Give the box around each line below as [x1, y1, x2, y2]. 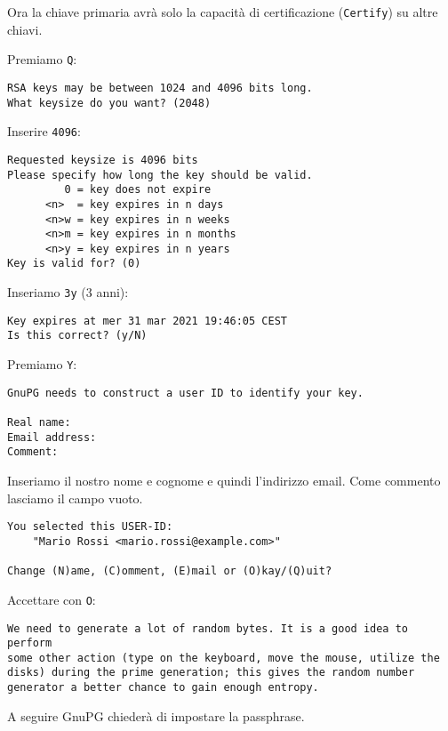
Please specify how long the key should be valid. [7, 168, 313, 181]
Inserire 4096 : [7, 122, 81, 141]
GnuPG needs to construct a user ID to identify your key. [7, 386, 364, 399]
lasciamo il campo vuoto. [7, 488, 143, 507]
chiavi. [7, 20, 43, 38]
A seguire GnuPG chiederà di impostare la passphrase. [7, 706, 305, 725]
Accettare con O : [7, 590, 96, 608]
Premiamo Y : [7, 355, 77, 374]
